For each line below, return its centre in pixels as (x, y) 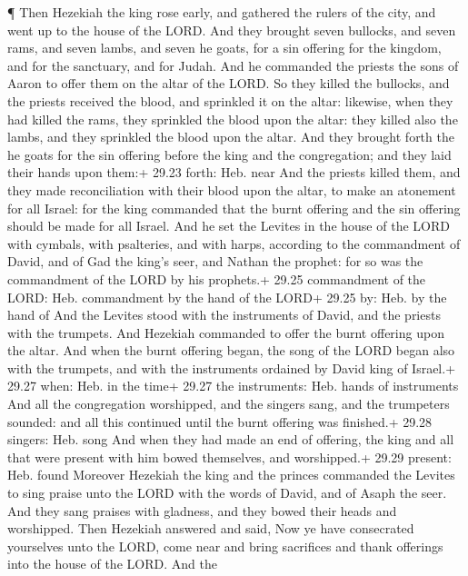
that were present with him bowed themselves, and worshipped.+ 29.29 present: (229, 457)
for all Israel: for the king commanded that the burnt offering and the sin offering (234, 208)
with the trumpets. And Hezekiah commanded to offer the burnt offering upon (226, 332)
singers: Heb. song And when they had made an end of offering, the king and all (231, 439)
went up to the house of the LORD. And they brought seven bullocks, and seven (232, 30)
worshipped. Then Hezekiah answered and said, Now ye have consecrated (211, 528)
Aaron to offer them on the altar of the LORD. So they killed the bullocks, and (229, 83)
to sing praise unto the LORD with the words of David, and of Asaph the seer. (227, 493)
